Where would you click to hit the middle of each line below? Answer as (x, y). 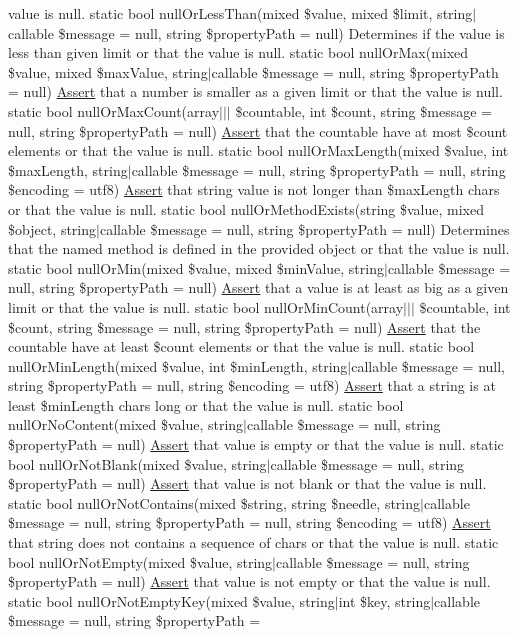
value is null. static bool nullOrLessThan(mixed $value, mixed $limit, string (240, 13)
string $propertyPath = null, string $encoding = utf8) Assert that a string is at (252, 385)
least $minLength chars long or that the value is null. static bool (206, 404)
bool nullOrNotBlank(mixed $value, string (137, 463)
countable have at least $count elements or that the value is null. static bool (241, 346)
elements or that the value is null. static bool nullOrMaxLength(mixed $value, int (258, 150)
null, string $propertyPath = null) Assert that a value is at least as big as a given (258, 287)
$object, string (52, 228)
